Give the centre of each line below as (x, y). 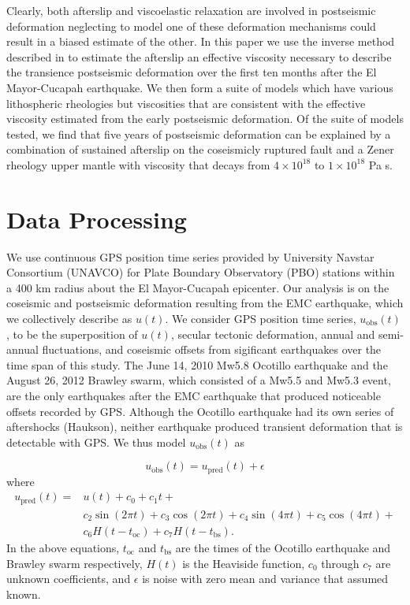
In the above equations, (63, 547)
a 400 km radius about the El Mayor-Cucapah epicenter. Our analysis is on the (198, 287)
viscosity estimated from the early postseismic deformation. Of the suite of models (205, 119)
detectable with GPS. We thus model (96, 442)
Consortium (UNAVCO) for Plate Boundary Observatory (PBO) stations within (201, 272)
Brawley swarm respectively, (75, 563)
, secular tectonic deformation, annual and (273, 334)
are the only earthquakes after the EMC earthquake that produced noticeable (194, 395)
